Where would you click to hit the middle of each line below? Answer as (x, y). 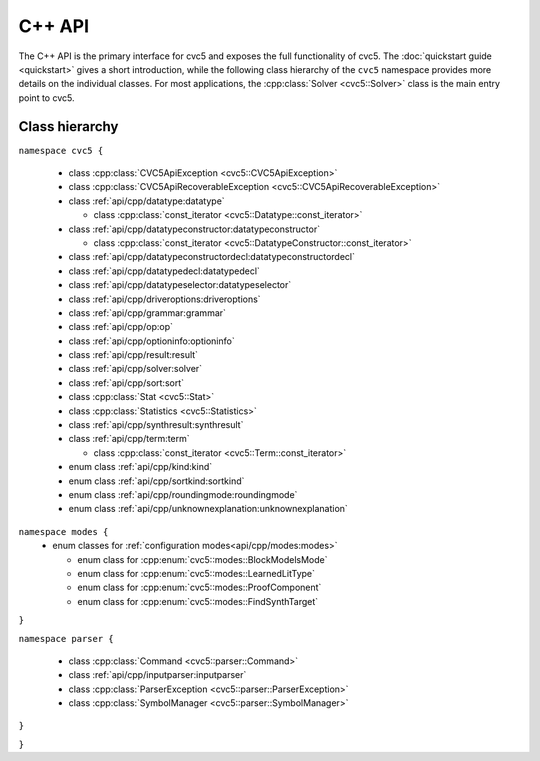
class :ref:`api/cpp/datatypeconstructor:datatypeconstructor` (194, 229)
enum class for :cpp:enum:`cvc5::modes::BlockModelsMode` (203, 559)
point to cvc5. (46, 97)
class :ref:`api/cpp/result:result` (133, 355)
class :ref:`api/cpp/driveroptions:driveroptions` (164, 299)
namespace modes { (63, 531)
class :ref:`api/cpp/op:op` (121, 327)
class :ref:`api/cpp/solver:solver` (135, 369)
